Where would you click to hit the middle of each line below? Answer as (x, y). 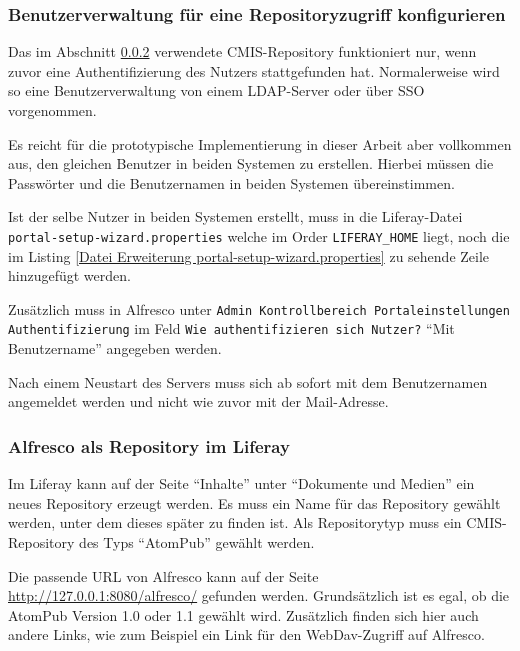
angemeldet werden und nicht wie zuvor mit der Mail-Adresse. (198, 401)
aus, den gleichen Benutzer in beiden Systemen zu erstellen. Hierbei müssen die (251, 163)
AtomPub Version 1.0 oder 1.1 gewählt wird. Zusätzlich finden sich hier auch (243, 614)
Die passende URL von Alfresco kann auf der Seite (163, 575)
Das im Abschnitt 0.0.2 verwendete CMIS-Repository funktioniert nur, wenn (242, 51)
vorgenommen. (52, 110)
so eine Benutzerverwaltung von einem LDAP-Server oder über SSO (216, 90)
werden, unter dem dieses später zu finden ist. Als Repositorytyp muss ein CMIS (255, 522)
